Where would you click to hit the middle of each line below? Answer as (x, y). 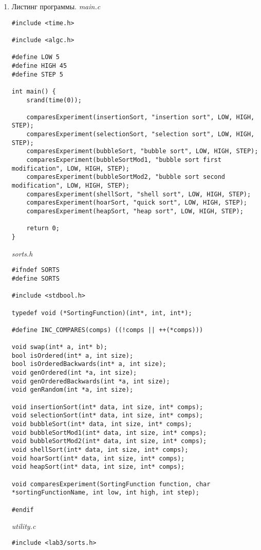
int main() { (34, 91)
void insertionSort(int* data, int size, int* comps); (107, 407)
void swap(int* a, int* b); (59, 347)
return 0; (43, 228)
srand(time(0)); (54, 100)
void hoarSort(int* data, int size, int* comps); (98, 458)
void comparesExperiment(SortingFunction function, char (111, 484)
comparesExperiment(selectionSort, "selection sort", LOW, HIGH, (141, 134)
